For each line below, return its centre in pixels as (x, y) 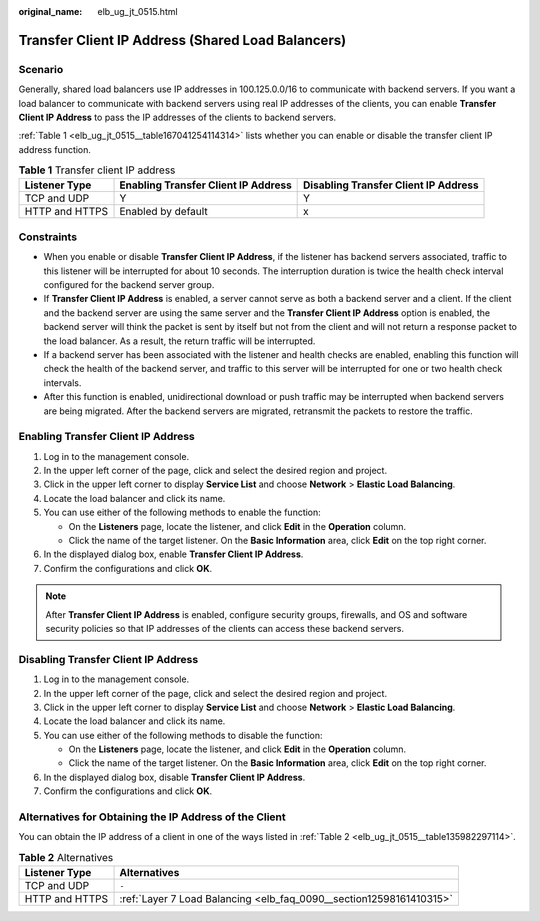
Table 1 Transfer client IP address (97, 170)
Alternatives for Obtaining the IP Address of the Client (152, 817)
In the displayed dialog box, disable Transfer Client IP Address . (174, 777)
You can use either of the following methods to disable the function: (183, 735)
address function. (55, 149)
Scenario (41, 69)
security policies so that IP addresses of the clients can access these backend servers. (225, 628)
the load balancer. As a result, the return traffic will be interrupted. (179, 341)
